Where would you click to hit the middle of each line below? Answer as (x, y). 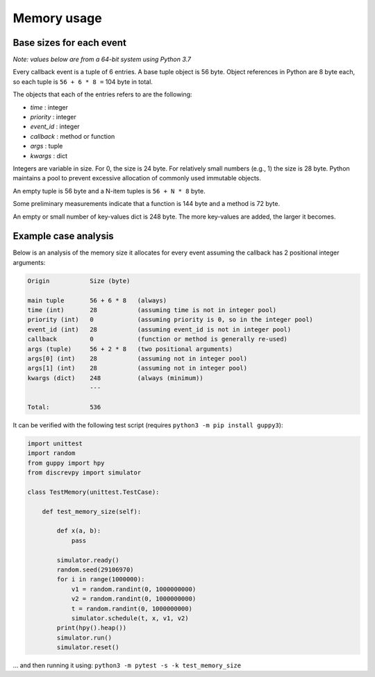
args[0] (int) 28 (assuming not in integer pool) (137, 358)
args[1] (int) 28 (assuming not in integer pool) (137, 368)
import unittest (55, 443)
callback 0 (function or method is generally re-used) (158, 339)
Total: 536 (64, 407)
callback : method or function (73, 136)
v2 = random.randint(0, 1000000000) (134, 599)
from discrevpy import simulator (84, 473)
